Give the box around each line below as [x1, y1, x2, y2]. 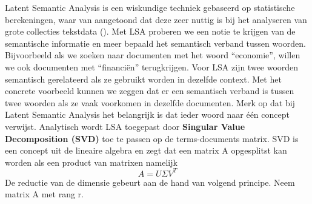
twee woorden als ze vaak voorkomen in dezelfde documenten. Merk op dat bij [5, 96, 295, 109]
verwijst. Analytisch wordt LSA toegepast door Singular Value [5, 120, 245, 132]
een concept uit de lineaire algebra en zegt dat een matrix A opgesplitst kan [5, 144, 287, 157]
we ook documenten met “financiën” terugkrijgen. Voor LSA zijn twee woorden [5, 60, 299, 73]
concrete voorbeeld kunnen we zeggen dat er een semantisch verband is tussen [5, 84, 294, 97]
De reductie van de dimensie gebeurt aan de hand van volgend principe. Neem [5, 175, 295, 188]
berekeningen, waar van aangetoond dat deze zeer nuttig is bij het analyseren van [5, 13, 307, 25]
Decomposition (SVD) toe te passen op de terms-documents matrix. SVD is [5, 132, 299, 144]
